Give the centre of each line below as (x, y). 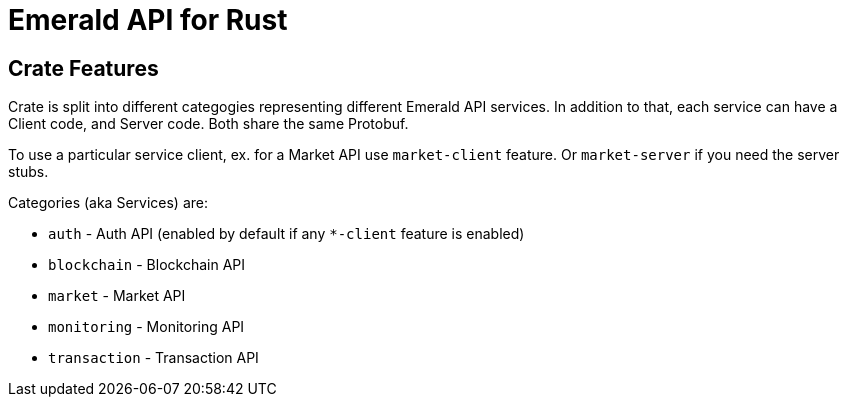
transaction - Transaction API (153, 358)
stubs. (28, 172)
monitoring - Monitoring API (146, 327)
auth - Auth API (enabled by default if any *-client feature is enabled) (286, 234)
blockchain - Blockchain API (147, 265)
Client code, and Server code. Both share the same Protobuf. (208, 124)
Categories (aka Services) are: (108, 203)
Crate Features (83, 68)
